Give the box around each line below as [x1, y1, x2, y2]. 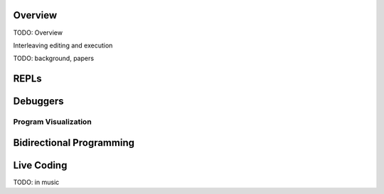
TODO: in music [13, 178, 60, 186]
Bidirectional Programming [13, 137, 135, 149]
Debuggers [13, 96, 64, 108]
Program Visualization [13, 117, 92, 127]
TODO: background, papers [13, 54, 95, 63]
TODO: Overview [13, 28, 63, 37]
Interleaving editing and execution [13, 41, 113, 50]
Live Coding [13, 159, 68, 171]
